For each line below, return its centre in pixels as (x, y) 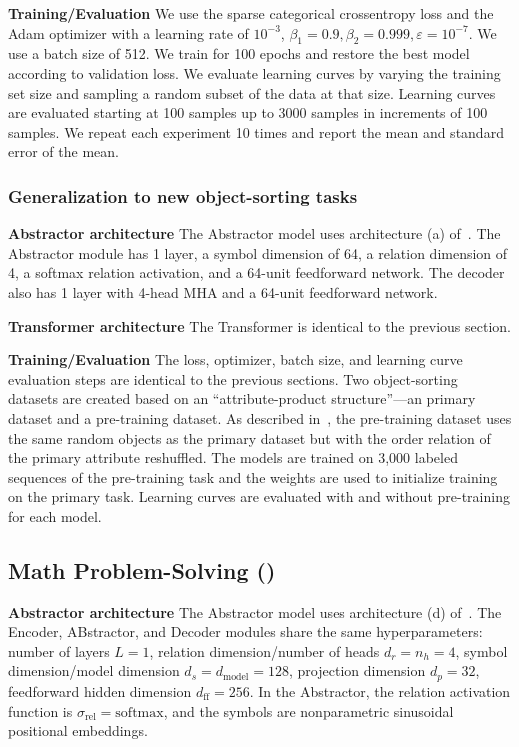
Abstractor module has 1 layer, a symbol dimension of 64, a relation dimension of (258, 252)
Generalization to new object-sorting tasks (183, 195)
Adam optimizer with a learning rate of (128, 32)
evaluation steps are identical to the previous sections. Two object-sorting (233, 378)
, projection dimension (357, 670)
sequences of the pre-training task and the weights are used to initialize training (253, 476)
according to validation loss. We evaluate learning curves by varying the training (254, 72)
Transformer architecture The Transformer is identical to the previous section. (259, 325)
